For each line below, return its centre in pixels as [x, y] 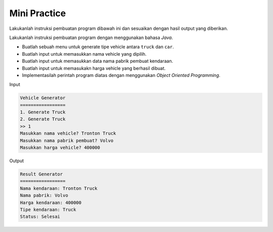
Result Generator [41, 174]
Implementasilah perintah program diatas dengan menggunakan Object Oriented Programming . [121, 75]
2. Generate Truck [43, 119]
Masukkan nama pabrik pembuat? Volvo [67, 140]
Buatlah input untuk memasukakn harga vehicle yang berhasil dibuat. [94, 68]
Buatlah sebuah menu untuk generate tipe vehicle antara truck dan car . [98, 47]
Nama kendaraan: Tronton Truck [59, 188]
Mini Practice [38, 13]
